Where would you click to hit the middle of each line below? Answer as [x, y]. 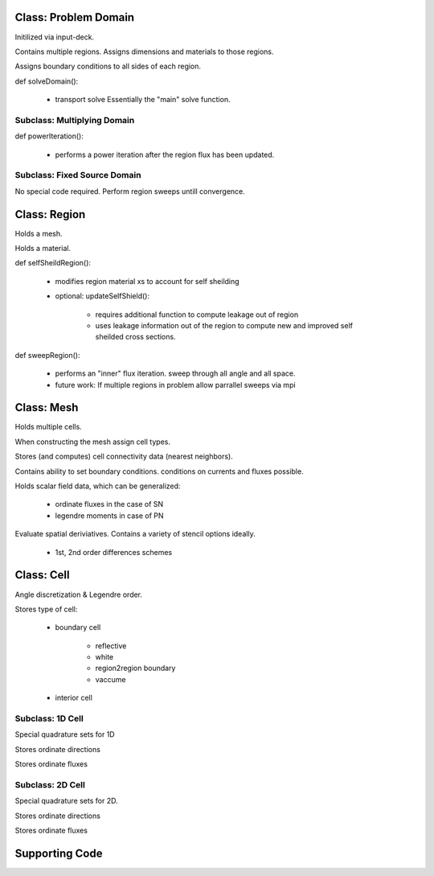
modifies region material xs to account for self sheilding [147, 281]
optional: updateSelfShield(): [102, 296]
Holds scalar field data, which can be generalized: [98, 486]
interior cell [74, 698]
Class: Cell [42, 575]
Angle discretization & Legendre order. [79, 594]
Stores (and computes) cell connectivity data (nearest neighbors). [124, 457]
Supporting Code [59, 853]
